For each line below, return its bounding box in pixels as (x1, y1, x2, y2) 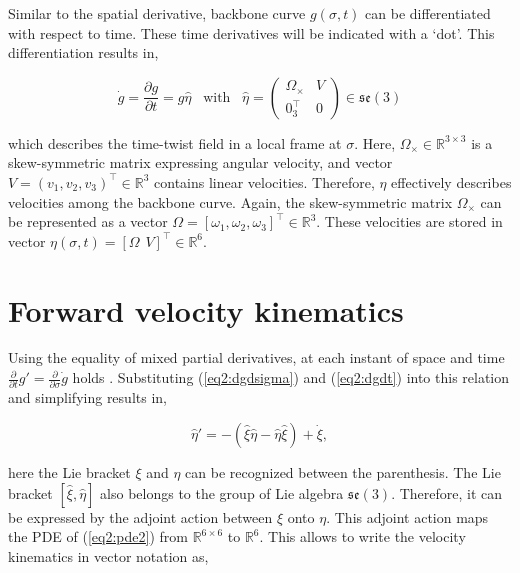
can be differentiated (365, 3, 491, 23)
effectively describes (391, 171, 512, 192)
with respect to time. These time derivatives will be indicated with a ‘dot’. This (8, 22, 495, 43)
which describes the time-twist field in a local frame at (8, 132, 342, 153)
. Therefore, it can (391, 482, 503, 503)
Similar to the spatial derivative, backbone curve (8, 3, 306, 23)
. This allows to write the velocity (259, 526, 466, 547)
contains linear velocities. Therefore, (154, 171, 375, 192)
